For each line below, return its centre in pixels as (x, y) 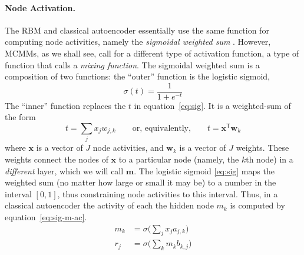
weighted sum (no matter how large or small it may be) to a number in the (141, 182)
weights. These (262, 148)
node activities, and (128, 148)
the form (20, 117)
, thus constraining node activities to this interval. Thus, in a (168, 193)
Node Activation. (40, 7)
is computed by (257, 205)
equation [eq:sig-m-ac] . (46, 216)
